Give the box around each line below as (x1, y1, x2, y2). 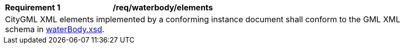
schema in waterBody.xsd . (5, 24, 104, 34)
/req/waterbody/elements (112, 2, 213, 12)
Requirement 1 (5, 2, 60, 12)
